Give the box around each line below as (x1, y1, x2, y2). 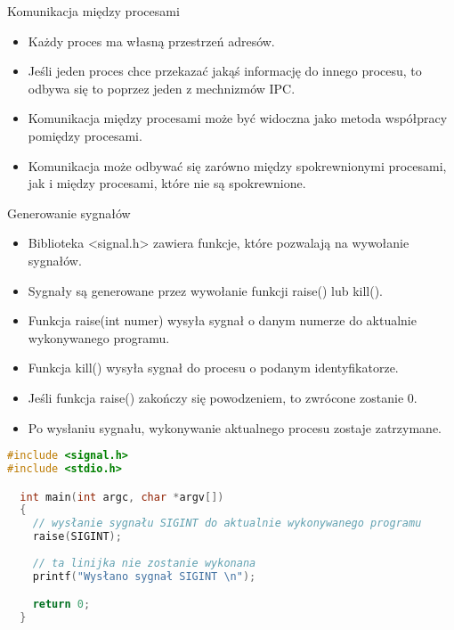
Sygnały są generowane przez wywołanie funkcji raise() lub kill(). (28, 281, 383, 299)
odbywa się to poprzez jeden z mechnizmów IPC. (28, 78, 296, 97)
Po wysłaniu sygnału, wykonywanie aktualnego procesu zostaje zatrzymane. (28, 418, 442, 437)
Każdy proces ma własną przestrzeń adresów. (28, 31, 275, 50)
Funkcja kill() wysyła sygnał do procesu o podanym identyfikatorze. (28, 358, 399, 377)
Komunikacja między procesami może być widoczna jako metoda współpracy (28, 109, 448, 127)
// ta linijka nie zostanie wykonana (32, 556, 256, 569)
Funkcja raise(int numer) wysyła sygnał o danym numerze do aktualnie (28, 311, 417, 330)
